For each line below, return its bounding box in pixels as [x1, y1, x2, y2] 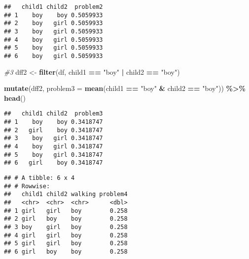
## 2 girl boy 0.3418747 [4, 126, 103, 134]
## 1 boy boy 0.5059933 [4, 11, 103, 19]
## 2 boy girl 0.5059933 [4, 20, 103, 27]
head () [4, 92, 26, 103]
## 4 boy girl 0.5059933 [4, 36, 103, 43]
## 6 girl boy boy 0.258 [4, 248, 128, 255]
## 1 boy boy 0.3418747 [4, 118, 103, 126]
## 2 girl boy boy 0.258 [4, 215, 128, 223]
